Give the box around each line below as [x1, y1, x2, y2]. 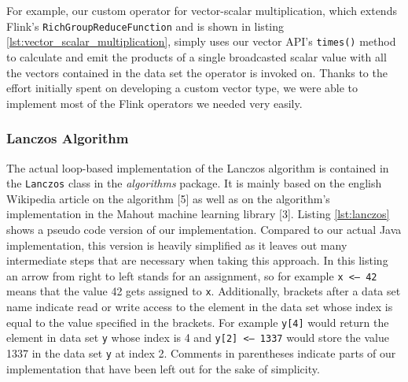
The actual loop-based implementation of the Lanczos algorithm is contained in [6, 159, 389, 176]
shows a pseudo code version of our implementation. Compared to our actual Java [6, 221, 402, 237]
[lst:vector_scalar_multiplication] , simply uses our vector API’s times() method [6, 33, 396, 50]
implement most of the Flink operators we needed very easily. [6, 95, 303, 111]
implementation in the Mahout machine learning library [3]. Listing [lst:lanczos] [6, 206, 390, 222]
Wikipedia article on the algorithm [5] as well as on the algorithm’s [6, 190, 330, 206]
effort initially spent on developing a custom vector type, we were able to [6, 80, 358, 96]
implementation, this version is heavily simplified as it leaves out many [6, 236, 347, 253]
